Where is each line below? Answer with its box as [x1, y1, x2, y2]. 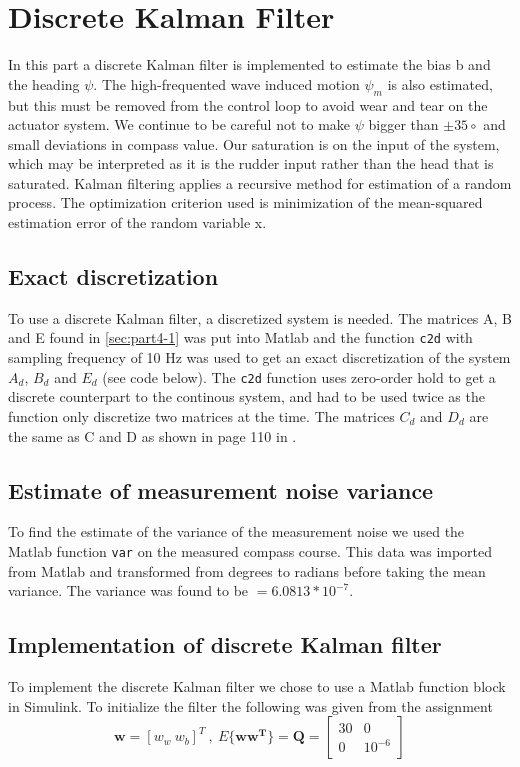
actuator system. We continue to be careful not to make [8, 114, 351, 135]
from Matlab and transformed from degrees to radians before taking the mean [8, 560, 486, 581]
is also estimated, [387, 73, 493, 94]
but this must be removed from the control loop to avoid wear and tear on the [8, 94, 488, 115]
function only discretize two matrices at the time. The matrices [8, 405, 395, 426]
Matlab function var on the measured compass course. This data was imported [8, 540, 493, 561]
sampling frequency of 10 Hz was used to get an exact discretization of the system [8, 347, 511, 368]
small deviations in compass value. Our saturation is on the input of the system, [8, 133, 500, 154]
